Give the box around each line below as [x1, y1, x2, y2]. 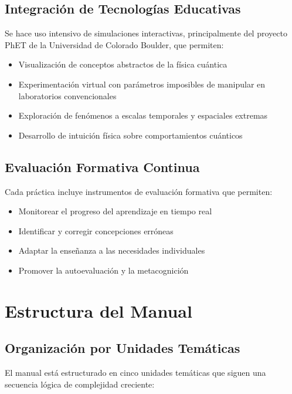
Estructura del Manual [5, 298, 192, 322]
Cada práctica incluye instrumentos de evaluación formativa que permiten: [5, 185, 273, 197]
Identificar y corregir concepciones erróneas [18, 224, 174, 237]
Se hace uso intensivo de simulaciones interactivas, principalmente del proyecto [5, 27, 287, 39]
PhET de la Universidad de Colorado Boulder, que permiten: [5, 38, 224, 50]
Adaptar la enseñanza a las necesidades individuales [18, 244, 205, 257]
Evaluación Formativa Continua [5, 157, 200, 176]
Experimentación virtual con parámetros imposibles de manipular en [18, 78, 266, 90]
